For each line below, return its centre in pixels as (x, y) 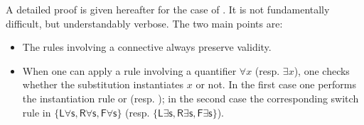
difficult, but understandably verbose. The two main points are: (144, 23)
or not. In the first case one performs (276, 84)
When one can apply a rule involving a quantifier (129, 70)
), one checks (322, 70)
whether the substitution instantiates (103, 84)
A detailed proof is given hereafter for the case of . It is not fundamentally (168, 9)
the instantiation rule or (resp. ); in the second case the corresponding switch (191, 98)
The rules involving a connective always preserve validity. (147, 47)
